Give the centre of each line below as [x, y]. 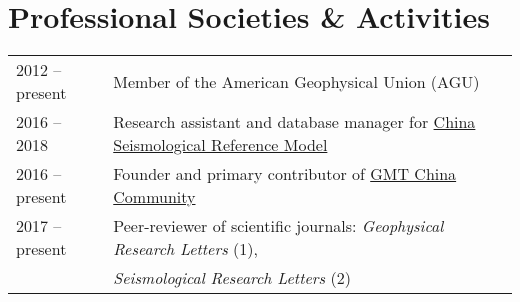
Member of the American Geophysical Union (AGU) [296, 81]
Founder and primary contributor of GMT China [285, 174]
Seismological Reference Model [220, 145]
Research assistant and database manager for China [294, 122]
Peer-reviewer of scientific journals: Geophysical [278, 226]
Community [154, 197]
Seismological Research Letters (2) [232, 278]
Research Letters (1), [186, 249]
